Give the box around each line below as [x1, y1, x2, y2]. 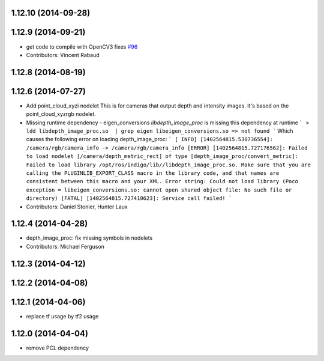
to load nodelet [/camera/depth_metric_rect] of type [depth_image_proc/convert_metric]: [26, 153, 298, 160]
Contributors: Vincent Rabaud [26, 51, 100, 58]
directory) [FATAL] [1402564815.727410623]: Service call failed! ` [26, 195, 232, 202]
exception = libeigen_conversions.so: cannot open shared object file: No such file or [26, 186, 292, 193]
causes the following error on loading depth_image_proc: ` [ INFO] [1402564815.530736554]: [26, 136, 273, 143]
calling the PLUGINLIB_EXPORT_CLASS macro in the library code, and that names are [26, 169, 280, 177]
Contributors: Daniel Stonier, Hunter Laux [26, 203, 128, 210]
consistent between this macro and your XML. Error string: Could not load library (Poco [26, 178, 298, 185]
